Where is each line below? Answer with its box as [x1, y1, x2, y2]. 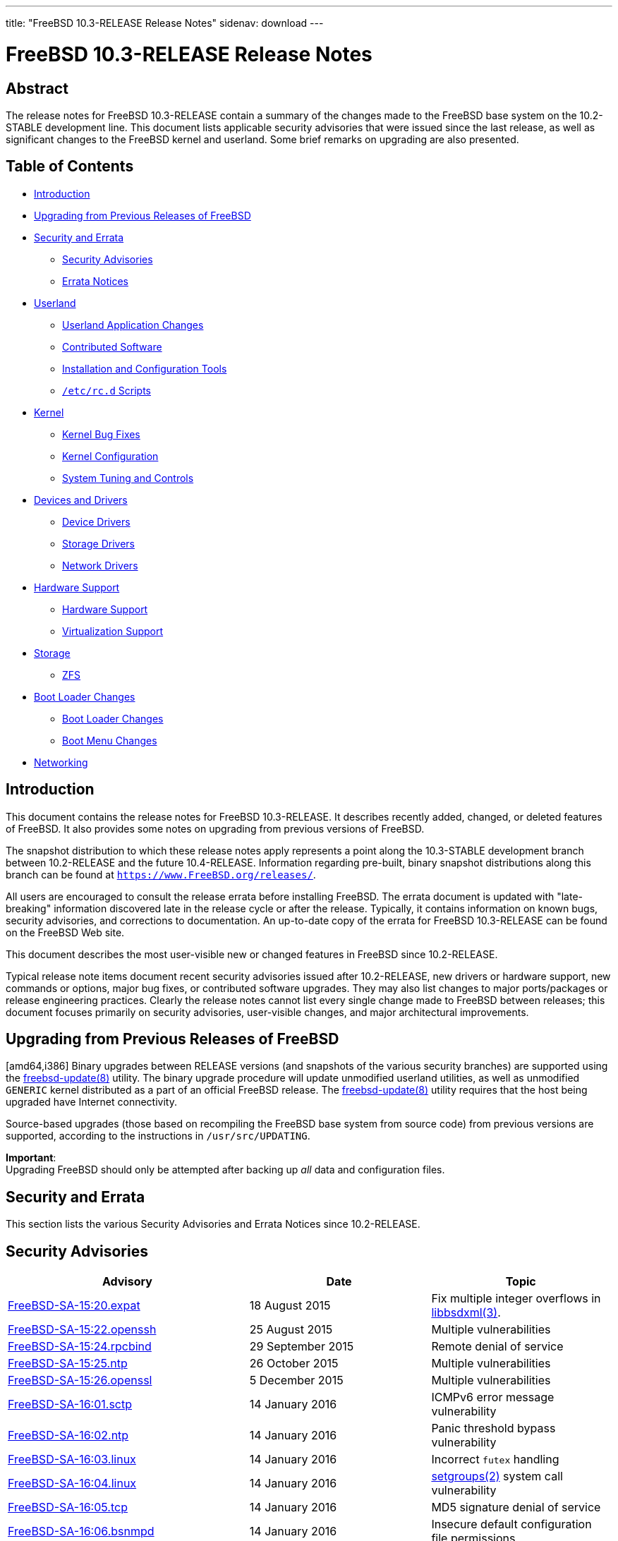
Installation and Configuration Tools [62, 362, 227, 375]
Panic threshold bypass [431, 1421, 556, 1436]
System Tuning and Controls [62, 471, 194, 484]
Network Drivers [62, 559, 138, 572]
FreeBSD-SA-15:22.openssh [8, 1322, 157, 1337]
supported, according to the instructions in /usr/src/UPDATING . [6, 1130, 310, 1142]
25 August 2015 [249, 1322, 333, 1337]
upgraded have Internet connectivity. [6, 1096, 177, 1108]
